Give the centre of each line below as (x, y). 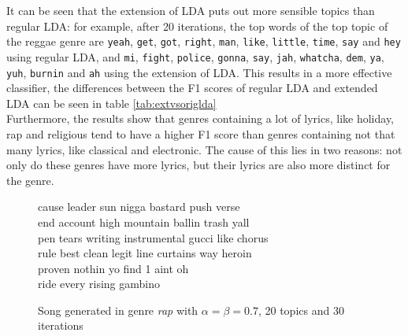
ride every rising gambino (99, 284)
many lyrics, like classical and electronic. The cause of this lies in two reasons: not (204, 149)
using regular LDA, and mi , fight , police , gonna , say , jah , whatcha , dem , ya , (195, 56)
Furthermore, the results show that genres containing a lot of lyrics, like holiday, (200, 118)
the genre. (30, 180)
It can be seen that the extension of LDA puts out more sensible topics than (191, 10)
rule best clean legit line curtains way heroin (145, 253)
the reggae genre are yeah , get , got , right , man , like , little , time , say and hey (204, 41)
